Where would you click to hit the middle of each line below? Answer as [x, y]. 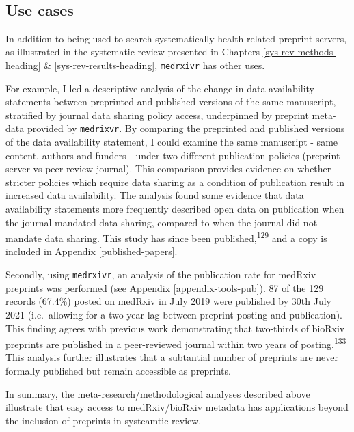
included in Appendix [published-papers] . [92, 251]
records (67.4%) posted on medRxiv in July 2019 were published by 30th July [168, 301]
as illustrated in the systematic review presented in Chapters [133, 52]
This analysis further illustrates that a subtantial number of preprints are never [172, 357]
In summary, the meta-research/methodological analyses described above [158, 393]
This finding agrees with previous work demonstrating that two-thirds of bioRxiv [175, 328]
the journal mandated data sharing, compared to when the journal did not [162, 222]
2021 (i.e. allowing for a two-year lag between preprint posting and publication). [174, 314]
